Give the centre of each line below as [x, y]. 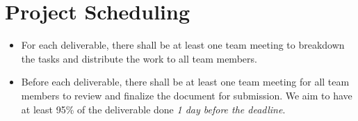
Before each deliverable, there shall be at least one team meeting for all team [185, 82]
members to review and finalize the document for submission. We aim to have [187, 95]
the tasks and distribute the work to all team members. [139, 58]
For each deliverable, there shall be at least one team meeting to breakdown [183, 45]
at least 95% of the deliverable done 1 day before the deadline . [153, 109]
